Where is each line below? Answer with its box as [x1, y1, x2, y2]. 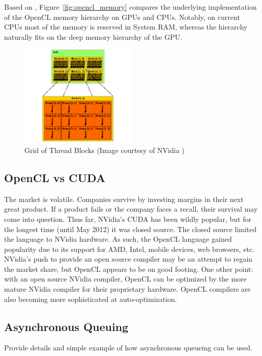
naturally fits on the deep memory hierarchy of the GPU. [4, 31, 183, 42]
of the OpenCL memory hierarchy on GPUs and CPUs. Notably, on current [4, 11, 240, 22]
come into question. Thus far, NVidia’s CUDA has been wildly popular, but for [4, 213, 251, 224]
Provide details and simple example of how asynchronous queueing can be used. [4, 342, 252, 353]
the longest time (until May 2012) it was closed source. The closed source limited [4, 223, 257, 234]
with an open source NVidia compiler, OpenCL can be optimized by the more [4, 273, 247, 284]
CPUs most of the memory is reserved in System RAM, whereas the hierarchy [4, 21, 248, 32]
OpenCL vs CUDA [4, 169, 106, 185]
